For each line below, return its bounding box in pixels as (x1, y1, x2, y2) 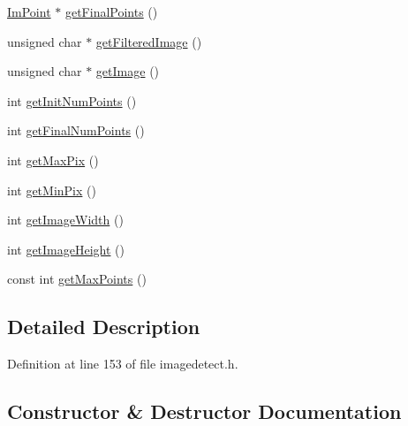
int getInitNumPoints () (7, 91, 137, 110)
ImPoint (7, 3, 51, 20)
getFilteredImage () (95, 32, 202, 50)
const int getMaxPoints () (7, 270, 147, 288)
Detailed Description (7, 313, 200, 340)
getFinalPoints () (64, 3, 158, 20)
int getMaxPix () (7, 150, 99, 169)
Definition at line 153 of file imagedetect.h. (7, 354, 238, 373)
